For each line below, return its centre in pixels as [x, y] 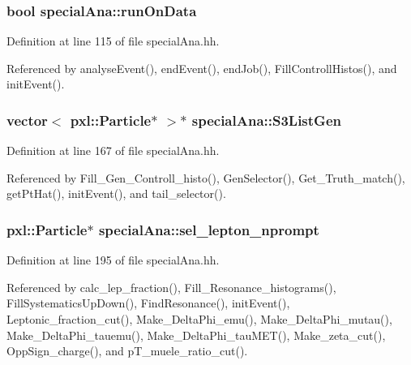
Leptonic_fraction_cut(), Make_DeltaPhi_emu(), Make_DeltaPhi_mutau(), [199, 319]
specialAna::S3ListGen [266, 120]
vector [27, 120]
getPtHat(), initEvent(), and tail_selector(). [116, 193]
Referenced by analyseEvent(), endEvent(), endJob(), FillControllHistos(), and [202, 68]
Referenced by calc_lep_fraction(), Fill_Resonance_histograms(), [171, 287]
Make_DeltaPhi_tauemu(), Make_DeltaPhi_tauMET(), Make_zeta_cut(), [196, 335]
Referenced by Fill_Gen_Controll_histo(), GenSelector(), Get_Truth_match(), [206, 177]
